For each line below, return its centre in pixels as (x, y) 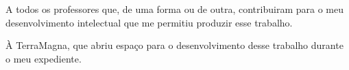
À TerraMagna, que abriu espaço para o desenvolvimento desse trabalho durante (174, 45)
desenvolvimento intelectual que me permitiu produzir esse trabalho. (149, 22)
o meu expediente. (44, 58)
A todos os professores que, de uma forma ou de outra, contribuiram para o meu (174, 9)
